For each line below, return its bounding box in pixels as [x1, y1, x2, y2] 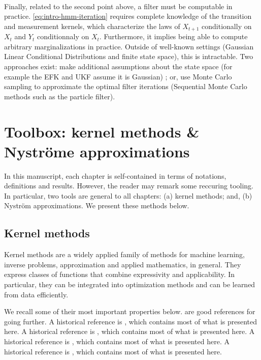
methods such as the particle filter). [4, 91, 115, 101]
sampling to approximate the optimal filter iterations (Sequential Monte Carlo [4, 81, 247, 92]
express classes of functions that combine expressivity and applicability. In [4, 269, 235, 280]
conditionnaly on [37, 31, 89, 42]
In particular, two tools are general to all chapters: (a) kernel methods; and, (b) [4, 190, 252, 201]
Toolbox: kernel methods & [4, 121, 200, 142]
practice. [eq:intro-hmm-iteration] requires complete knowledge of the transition [4, 11, 252, 21]
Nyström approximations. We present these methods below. [4, 200, 189, 211]
